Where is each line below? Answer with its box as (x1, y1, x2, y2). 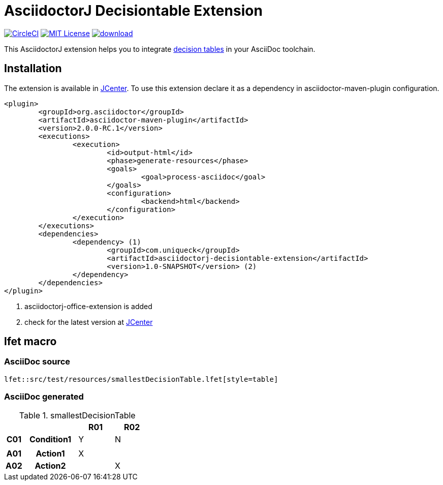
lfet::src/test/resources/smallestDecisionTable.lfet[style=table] (4, 375, 278, 383)
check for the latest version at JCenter (24, 317, 153, 326)
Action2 (35, 460, 66, 471)
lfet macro (4, 335, 57, 348)
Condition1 (29, 434, 72, 444)
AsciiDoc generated (4, 391, 84, 402)
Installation (4, 62, 62, 75)
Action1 (36, 448, 65, 459)
